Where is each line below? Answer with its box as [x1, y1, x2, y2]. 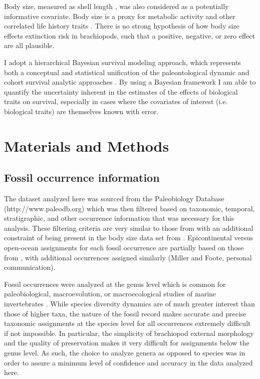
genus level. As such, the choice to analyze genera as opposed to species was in [4, 347, 245, 358]
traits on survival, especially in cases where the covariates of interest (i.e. [4, 96, 228, 107]
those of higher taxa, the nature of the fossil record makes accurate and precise [4, 308, 246, 318]
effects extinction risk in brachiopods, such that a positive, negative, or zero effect [4, 30, 255, 41]
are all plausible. [4, 40, 55, 51]
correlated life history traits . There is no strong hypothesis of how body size [4, 21, 239, 31]
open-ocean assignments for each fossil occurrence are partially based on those [4, 242, 244, 253]
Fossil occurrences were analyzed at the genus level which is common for [4, 278, 226, 289]
